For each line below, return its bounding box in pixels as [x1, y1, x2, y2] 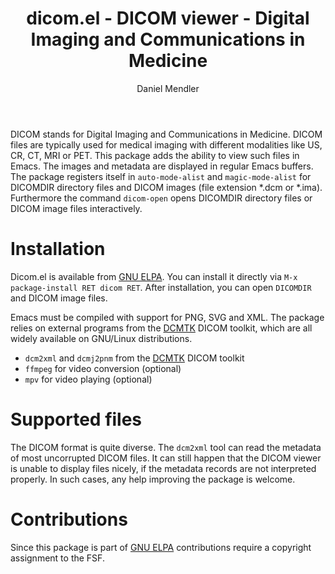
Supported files [10, 408, 143, 431]
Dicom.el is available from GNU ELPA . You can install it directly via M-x [10, 270, 298, 282]
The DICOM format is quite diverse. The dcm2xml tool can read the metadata [10, 441, 322, 453]
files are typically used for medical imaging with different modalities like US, [10, 138, 323, 151]
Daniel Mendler [136, 82, 200, 94]
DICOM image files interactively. [10, 202, 143, 214]
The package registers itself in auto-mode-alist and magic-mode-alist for [10, 170, 312, 182]
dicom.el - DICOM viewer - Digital [26, 7, 310, 30]
